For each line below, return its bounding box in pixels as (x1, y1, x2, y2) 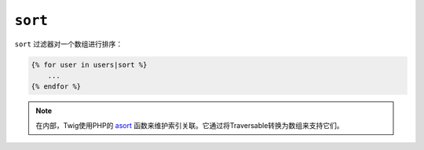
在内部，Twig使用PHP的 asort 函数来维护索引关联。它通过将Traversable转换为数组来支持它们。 (35, 120, 345, 130)
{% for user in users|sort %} (31, 60, 148, 69)
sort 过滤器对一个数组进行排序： (14, 39, 123, 49)
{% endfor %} (31, 82, 82, 91)
